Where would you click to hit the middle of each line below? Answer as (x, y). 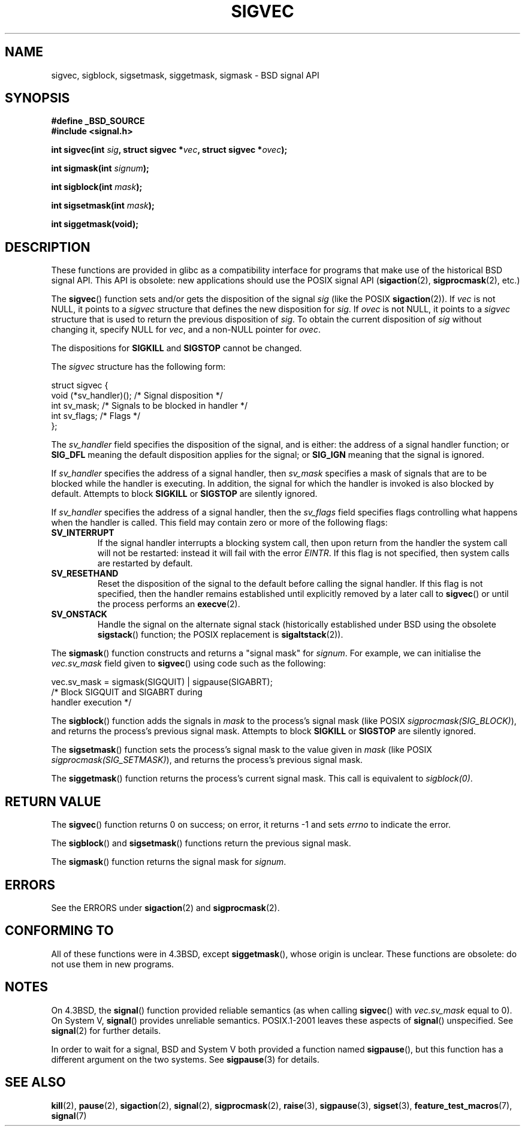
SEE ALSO (35, 1082)
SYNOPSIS (37, 98)
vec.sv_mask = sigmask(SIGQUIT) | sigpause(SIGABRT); (162, 682)
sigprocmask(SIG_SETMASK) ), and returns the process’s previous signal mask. (207, 760)
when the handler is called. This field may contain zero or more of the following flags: (219, 523)
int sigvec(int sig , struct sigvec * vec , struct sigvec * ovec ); (169, 150)
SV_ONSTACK (79, 614)
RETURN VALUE (53, 801)
